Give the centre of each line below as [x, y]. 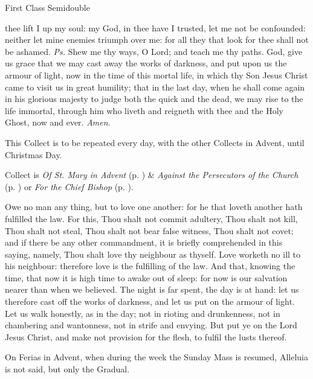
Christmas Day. [34, 154]
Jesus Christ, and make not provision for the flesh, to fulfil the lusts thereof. [146, 336]
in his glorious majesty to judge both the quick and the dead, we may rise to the [154, 99]
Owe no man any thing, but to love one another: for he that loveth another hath [154, 207]
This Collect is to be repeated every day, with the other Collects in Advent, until [155, 142]
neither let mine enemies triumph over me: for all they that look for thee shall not [157, 40]
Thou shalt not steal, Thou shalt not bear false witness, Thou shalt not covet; [149, 230]
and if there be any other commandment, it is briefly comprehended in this [144, 242]
